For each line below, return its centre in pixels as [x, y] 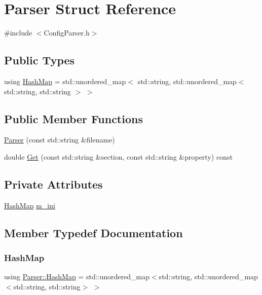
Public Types [40, 60]
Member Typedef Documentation [93, 232]
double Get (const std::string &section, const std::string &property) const [118, 156]
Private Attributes [53, 184]
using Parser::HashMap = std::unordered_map [77, 276]
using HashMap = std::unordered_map [65, 81]
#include [18, 33]
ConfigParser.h [67, 33]
